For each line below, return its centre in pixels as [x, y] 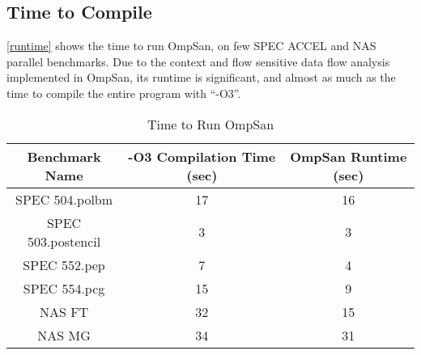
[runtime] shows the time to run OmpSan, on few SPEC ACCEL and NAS [191, 46]
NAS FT [64, 311]
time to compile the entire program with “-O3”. [124, 93]
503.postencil [64, 241]
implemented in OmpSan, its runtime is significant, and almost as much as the [201, 77]
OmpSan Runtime [349, 156]
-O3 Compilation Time [202, 156]
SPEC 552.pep [64, 264]
